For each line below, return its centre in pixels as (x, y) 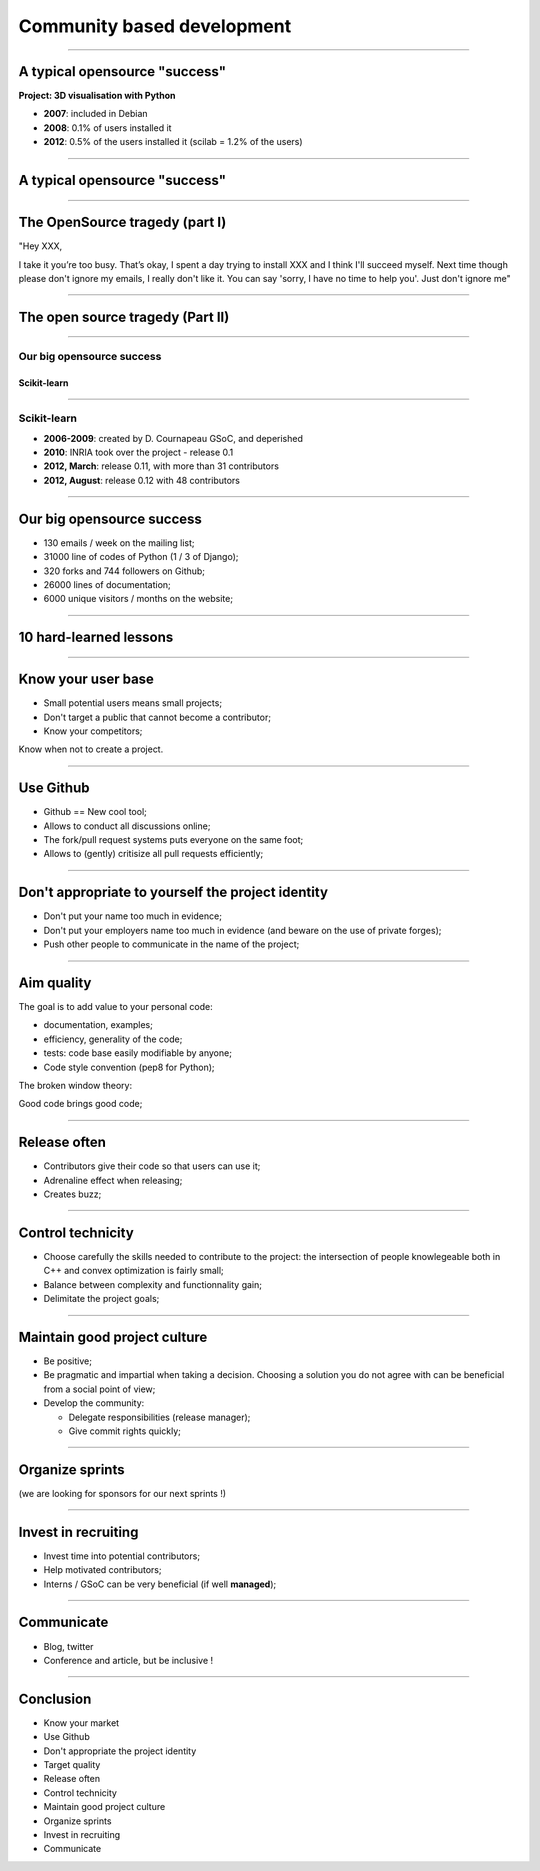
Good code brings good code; (80, 1104)
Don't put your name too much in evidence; (132, 916)
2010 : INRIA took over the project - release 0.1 (138, 452)
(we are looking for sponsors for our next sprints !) (122, 1493)
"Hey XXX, (40, 246)
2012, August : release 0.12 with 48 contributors (141, 480)
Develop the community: (94, 1403)
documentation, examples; (98, 1025)
